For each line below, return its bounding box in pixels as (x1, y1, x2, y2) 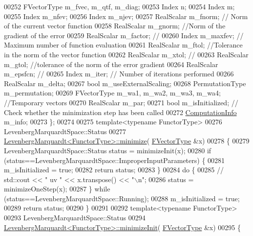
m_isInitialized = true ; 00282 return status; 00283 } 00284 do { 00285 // (4, 165, 224, 175)
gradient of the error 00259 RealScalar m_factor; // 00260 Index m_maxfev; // (4, 30, 244, 40)
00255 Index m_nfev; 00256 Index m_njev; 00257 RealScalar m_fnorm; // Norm (4, 11, 248, 21)
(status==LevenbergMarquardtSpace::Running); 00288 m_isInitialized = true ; (4, 193, 240, 203)
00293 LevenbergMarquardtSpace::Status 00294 (4, 212, 146, 223)
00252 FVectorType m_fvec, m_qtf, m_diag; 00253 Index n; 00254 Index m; (4, 1, 235, 11)
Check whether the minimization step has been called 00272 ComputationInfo (4, 107, 237, 117)
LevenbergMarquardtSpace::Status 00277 (4, 126, 126, 136)
